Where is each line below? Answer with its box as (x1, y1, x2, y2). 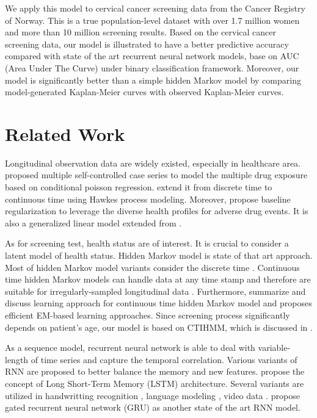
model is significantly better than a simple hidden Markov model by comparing (5, 73, 301, 86)
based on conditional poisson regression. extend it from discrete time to (5, 181, 272, 193)
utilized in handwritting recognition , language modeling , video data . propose (5, 389, 300, 402)
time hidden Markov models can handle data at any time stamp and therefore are (5, 273, 311, 286)
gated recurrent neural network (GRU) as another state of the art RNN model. (5, 401, 301, 414)
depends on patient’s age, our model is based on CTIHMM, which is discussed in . (5, 320, 313, 333)
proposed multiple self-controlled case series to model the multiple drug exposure (5, 168, 308, 181)
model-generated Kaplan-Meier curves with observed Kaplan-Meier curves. (5, 85, 284, 98)
